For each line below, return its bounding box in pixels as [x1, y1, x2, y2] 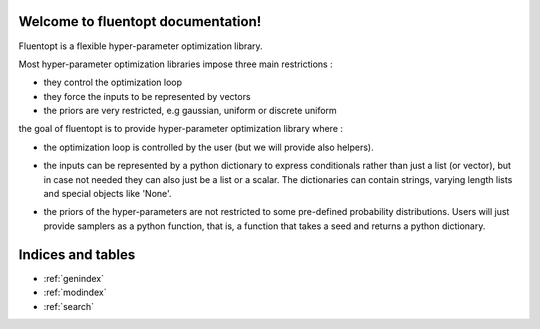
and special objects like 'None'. [43, 188, 172, 200]
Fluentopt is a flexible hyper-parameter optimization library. [18, 40, 264, 52]
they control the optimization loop [43, 76, 183, 89]
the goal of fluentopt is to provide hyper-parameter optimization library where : [18, 123, 344, 135]
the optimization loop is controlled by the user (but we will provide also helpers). [43, 141, 374, 153]
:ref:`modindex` [43, 286, 107, 299]
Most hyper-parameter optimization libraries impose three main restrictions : [18, 58, 334, 70]
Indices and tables [18, 246, 136, 263]
